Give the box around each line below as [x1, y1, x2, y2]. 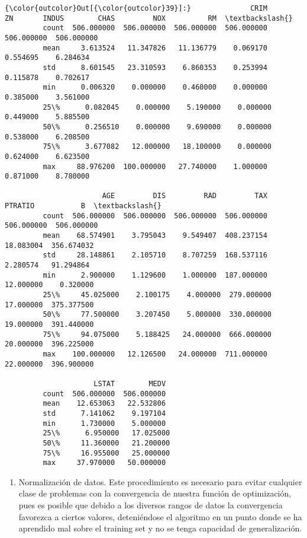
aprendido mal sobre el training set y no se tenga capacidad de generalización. [18, 522, 302, 534]
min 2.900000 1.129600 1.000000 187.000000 [43, 270, 267, 279]
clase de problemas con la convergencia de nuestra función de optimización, [18, 487, 292, 499]
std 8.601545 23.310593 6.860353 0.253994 [43, 63, 267, 72]
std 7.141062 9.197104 [43, 409, 166, 418]
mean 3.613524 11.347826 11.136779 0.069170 [43, 43, 267, 52]
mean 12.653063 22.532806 [43, 399, 166, 408]
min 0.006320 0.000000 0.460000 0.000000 [43, 83, 267, 92]
